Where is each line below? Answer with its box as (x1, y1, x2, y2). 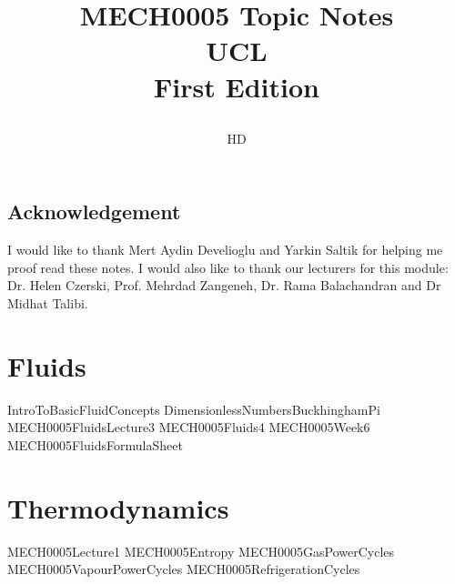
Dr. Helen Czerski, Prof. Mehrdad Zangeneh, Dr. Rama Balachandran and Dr (7, 276, 441, 295)
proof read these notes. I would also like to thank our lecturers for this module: (7, 257, 449, 277)
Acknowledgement (7, 197, 181, 226)
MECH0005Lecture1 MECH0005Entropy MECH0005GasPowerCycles (7, 541, 395, 560)
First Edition (154, 67, 319, 105)
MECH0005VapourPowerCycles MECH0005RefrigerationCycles (7, 559, 360, 579)
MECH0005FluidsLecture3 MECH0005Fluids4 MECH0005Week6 (7, 418, 370, 437)
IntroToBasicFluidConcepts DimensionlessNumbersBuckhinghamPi (7, 399, 380, 418)
